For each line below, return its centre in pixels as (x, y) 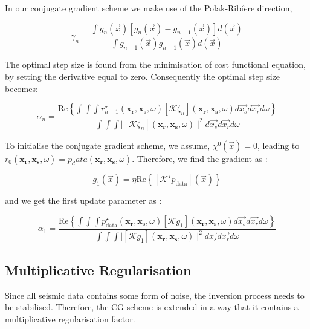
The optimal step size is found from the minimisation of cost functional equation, (155, 64)
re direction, (270, 8)
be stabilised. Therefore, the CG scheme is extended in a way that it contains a (152, 307)
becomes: (21, 88)
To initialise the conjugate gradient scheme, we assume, (108, 145)
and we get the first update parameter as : (83, 200)
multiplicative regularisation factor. (70, 318)
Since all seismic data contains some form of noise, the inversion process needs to (155, 295)
